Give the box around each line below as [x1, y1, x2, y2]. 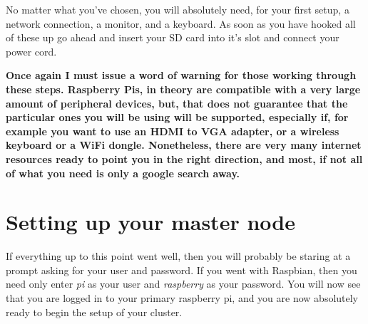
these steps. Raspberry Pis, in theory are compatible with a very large [6, 81, 361, 96]
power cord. [6, 43, 57, 58]
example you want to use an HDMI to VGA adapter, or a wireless [6, 123, 339, 138]
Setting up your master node [6, 207, 295, 236]
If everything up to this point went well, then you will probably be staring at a [6, 249, 351, 263]
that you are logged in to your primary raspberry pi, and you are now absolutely [6, 291, 359, 305]
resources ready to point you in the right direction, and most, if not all [6, 151, 363, 166]
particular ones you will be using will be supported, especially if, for [6, 110, 349, 125]
